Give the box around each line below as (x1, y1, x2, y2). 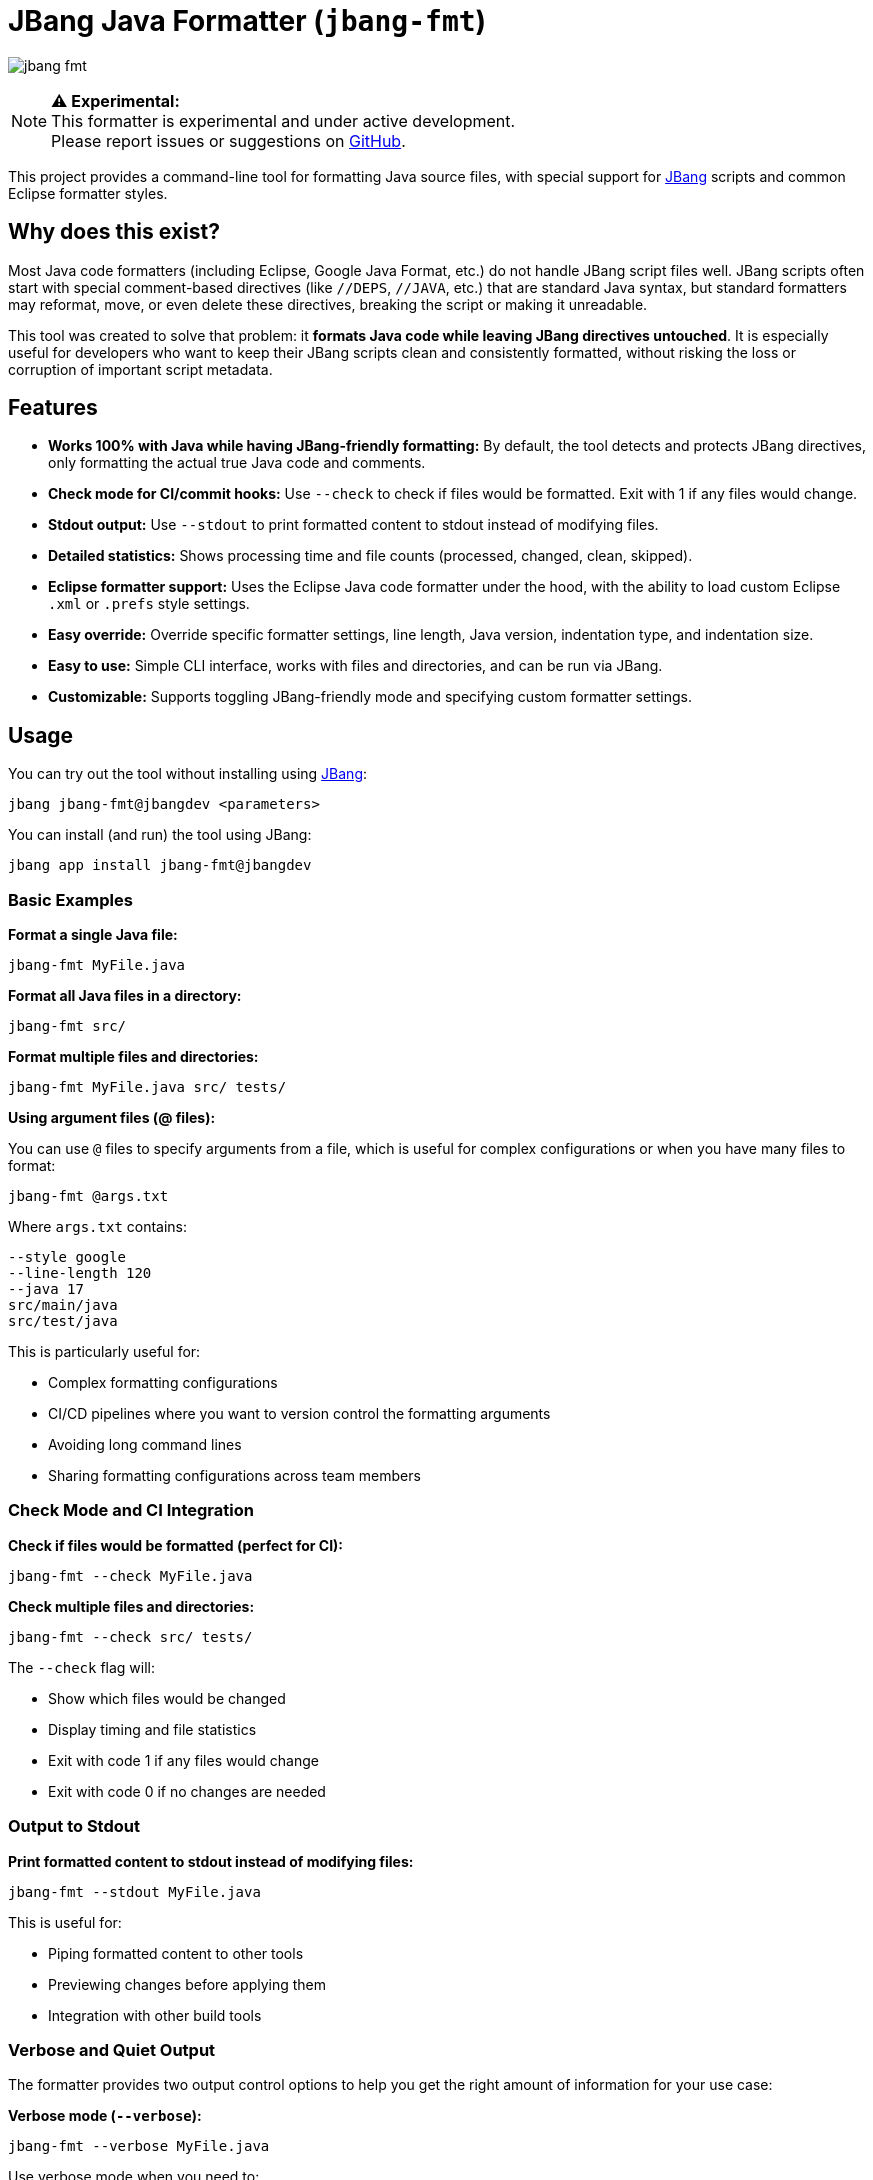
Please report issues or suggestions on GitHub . (51, 130, 406, 151)
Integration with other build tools (48, 2006, 262, 2024)
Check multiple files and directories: (8, 1597, 255, 1615)
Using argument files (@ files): (8, 1109, 216, 1127)
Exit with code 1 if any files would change (48, 1751, 319, 1769)
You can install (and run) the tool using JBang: (8, 826, 312, 844)
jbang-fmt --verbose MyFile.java (8, 2138, 270, 2155)
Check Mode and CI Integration (8, 1500, 254, 1521)
